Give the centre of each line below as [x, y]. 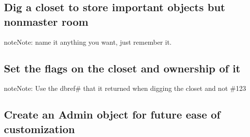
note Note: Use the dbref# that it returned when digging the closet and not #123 [125, 88]
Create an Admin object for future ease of [112, 114]
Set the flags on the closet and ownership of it [122, 68]
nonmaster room [46, 21]
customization [40, 128]
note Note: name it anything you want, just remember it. [88, 42]
